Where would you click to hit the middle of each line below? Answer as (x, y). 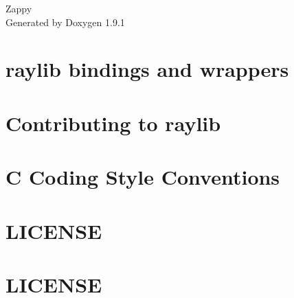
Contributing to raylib (113, 123)
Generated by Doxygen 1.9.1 (65, 22)
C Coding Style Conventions (143, 177)
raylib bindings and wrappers (147, 69)
